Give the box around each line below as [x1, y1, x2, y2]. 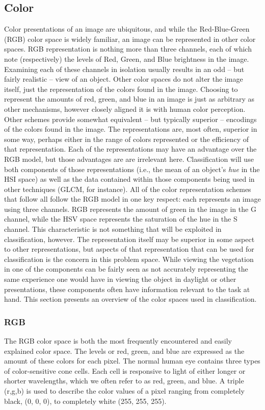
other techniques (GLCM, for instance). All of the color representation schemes [4, 183, 251, 194]
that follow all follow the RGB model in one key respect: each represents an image [4, 194, 261, 204]
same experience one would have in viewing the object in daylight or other [4, 274, 236, 284]
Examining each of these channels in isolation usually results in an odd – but [4, 63, 245, 74]
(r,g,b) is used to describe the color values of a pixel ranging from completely [4, 385, 245, 396]
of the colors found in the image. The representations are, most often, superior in [4, 124, 257, 134]
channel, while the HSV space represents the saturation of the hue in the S [4, 213, 237, 224]
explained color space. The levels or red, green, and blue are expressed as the [4, 345, 245, 356]
